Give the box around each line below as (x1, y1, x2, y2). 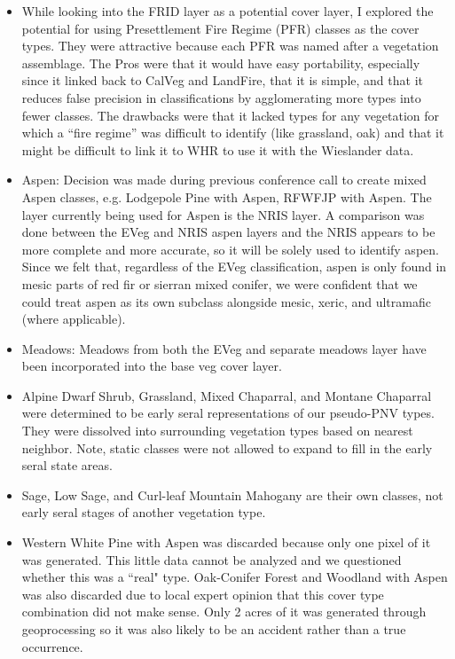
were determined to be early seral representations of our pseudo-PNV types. (21, 404, 435, 422)
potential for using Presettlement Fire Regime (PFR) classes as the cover (21, 19, 420, 37)
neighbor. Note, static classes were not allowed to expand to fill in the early (21, 438, 433, 457)
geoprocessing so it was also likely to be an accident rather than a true (21, 620, 406, 638)
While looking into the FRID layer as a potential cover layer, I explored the (21, 2, 434, 20)
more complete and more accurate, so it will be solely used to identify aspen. (21, 239, 439, 258)
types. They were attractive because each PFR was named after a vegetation (21, 36, 439, 55)
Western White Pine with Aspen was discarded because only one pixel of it (21, 533, 431, 552)
